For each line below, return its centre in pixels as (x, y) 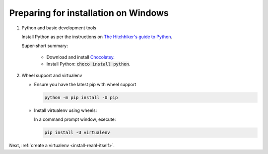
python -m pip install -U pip (81, 97)
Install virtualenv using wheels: (66, 110)
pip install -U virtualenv (77, 133)
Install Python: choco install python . (88, 64)
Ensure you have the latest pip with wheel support (85, 84)
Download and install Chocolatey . (81, 57)
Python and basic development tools (59, 28)
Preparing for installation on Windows (89, 13)
